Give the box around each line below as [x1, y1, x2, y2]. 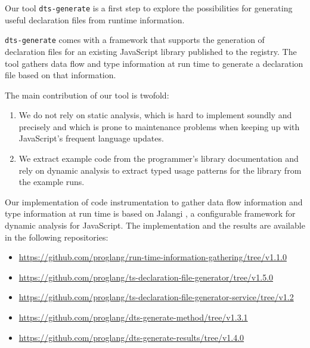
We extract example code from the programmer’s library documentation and [18, 152, 299, 165]
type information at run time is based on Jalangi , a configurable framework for [5, 207, 296, 220]
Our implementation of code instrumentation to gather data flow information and [5, 195, 303, 208]
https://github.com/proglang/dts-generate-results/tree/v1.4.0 [18, 331, 244, 343]
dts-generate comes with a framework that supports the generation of [5, 33, 265, 46]
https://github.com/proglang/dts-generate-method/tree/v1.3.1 [18, 311, 248, 323]
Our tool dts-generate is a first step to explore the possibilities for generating [5, 2, 293, 14]
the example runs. [18, 175, 85, 188]
